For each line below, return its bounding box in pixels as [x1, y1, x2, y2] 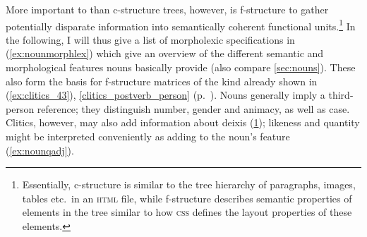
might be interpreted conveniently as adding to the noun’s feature [6, 129, 290, 143]
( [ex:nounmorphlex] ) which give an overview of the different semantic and [6, 46, 324, 61]
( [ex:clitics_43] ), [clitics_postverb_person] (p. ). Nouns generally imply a [6, 87, 325, 102]
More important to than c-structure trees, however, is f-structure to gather [6, 2, 329, 16]
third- [328, 87, 354, 102]
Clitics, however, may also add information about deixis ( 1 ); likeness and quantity [6, 115, 360, 130]
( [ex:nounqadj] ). [6, 142, 74, 157]
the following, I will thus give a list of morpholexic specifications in [6, 32, 295, 47]
